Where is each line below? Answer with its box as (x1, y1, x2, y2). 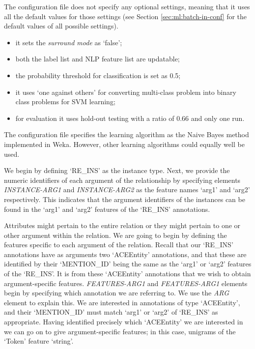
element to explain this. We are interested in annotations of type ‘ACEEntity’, (4, 297, 240, 307)
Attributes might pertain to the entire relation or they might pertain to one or (4, 220, 241, 231)
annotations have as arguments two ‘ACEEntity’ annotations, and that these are (4, 249, 247, 259)
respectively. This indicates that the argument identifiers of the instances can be (4, 194, 245, 204)
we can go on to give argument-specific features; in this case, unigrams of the (4, 326, 236, 336)
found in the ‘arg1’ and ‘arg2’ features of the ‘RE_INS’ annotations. (4, 204, 210, 214)
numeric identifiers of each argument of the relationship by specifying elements (4, 174, 241, 185)
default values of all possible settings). (4, 21, 118, 31)
